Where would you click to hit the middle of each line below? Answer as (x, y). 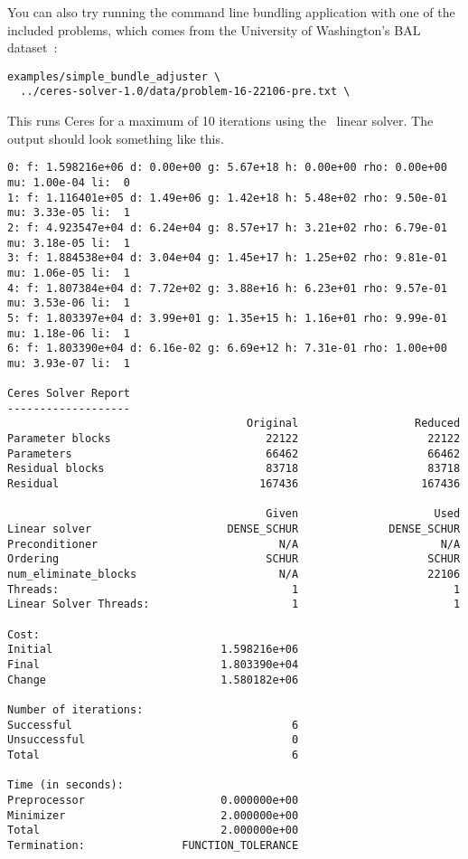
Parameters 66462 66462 (234, 453)
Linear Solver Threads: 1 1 (234, 604)
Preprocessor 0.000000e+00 (153, 800)
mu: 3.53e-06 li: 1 (69, 303)
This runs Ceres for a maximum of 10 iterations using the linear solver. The (220, 121)
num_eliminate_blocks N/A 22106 (234, 574)
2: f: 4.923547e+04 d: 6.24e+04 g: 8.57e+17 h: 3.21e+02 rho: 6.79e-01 (227, 227)
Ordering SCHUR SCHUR (234, 559)
